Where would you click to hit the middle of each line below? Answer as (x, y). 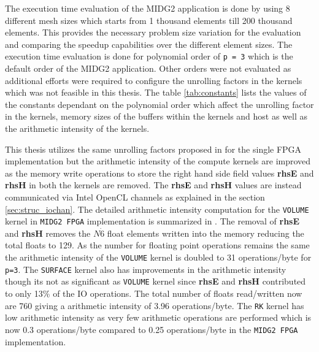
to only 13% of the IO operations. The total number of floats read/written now (154, 293)
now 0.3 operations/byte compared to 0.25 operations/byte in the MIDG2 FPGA (152, 329)
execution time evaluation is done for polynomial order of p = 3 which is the (149, 56)
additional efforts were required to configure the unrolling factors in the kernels (154, 80)
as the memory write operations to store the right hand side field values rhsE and (159, 173)
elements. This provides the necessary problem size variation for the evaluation (153, 32)
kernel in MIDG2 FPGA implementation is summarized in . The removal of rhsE (152, 221)
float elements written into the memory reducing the (206, 233)
